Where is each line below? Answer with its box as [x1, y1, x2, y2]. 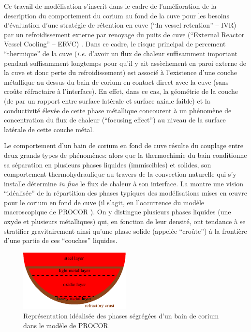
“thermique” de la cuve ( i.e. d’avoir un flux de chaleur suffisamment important [4, 48, 237, 58]
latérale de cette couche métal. [4, 124, 94, 134]
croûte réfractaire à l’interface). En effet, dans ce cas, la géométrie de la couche [4, 86, 238, 96]
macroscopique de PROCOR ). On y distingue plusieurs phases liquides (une [4, 207, 231, 217]
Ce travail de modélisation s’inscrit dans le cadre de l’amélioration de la [4, 1, 217, 11]
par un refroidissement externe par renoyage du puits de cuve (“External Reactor [4, 29, 245, 39]
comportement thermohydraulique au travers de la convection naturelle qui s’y [4, 169, 236, 179]
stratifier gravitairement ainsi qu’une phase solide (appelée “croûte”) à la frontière [4, 226, 247, 236]
